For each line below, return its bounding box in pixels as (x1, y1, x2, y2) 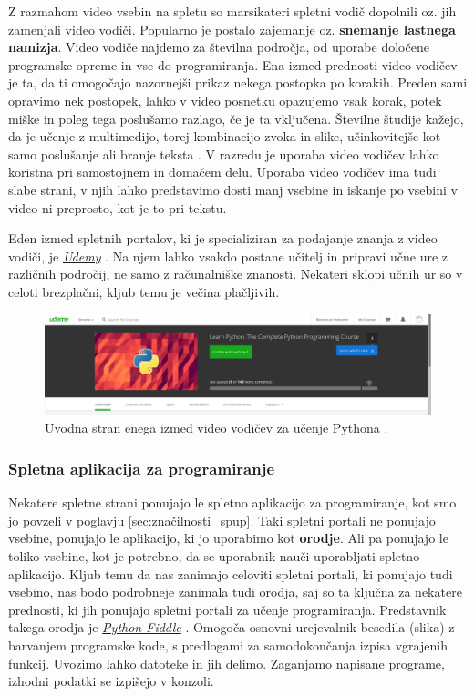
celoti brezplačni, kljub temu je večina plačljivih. (8, 281, 280, 301)
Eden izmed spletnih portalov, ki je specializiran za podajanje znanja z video (8, 229, 438, 248)
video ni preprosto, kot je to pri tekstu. (8, 198, 227, 217)
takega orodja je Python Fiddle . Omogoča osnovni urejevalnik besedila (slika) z (8, 618, 455, 637)
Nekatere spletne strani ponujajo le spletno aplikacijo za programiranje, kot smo (8, 493, 457, 512)
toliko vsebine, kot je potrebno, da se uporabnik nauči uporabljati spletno (8, 547, 420, 566)
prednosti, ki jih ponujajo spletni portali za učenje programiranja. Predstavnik (8, 599, 447, 619)
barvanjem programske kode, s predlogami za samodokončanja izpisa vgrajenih (8, 636, 448, 655)
